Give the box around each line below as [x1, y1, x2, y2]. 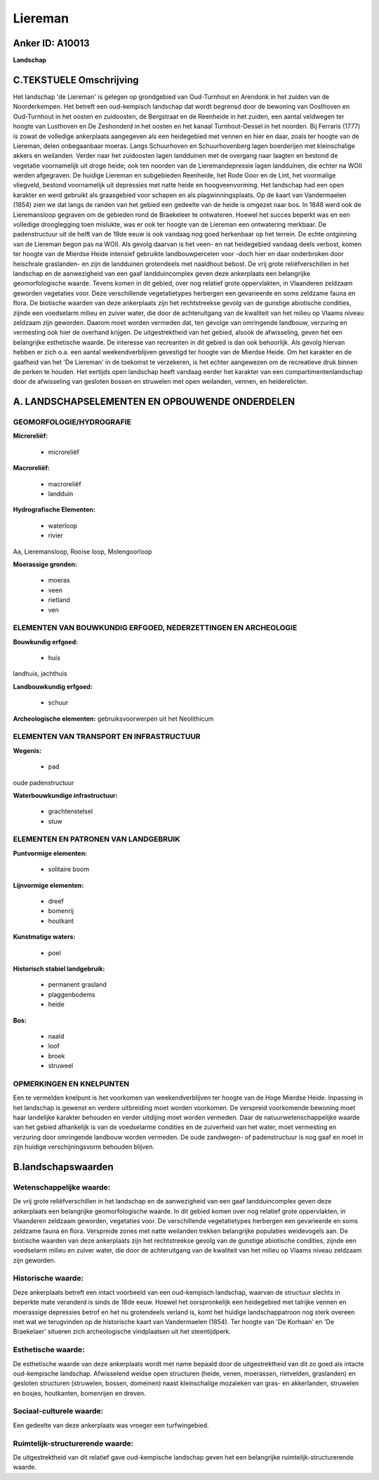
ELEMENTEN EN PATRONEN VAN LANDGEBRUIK [13, 834, 180, 844]
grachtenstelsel [48, 807, 93, 815]
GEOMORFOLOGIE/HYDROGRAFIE [13, 418, 131, 427]
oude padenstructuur [13, 778, 74, 787]
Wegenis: [13, 746, 42, 754]
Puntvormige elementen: [13, 849, 88, 858]
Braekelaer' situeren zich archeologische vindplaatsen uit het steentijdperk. [13, 1327, 232, 1336]
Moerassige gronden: [13, 560, 77, 568]
